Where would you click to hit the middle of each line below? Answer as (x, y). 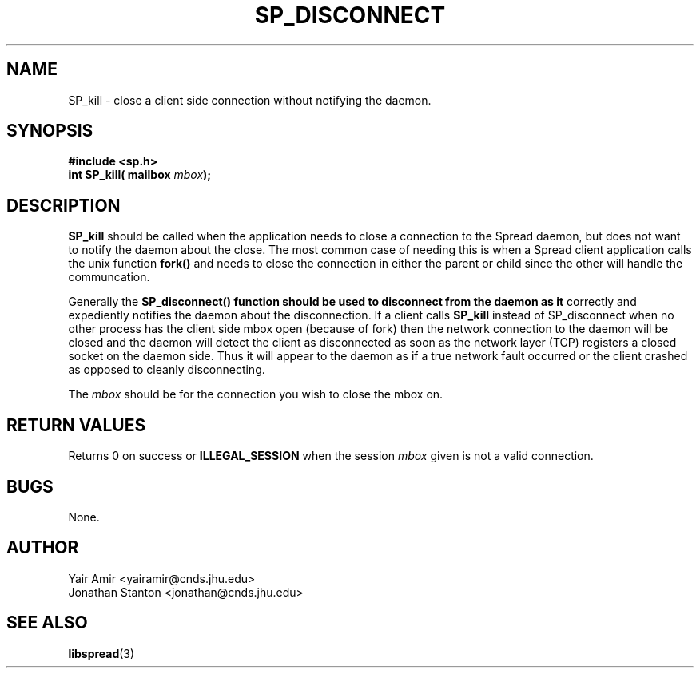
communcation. (109, 277)
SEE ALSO (47, 623)
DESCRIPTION (64, 205)
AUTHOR (43, 548)
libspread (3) (101, 653)
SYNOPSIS (50, 131)
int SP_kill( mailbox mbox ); (140, 175)
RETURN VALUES (76, 425)
